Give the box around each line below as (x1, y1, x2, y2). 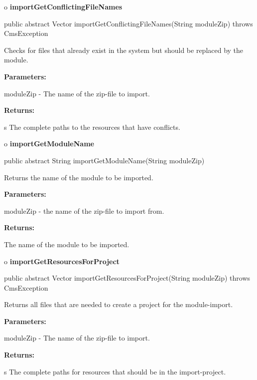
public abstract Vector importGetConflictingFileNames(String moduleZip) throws (4, 18, 253, 28)
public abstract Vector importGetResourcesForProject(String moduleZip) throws (4, 273, 251, 283)
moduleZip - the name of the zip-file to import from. (4, 205, 164, 216)
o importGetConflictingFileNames (4, 1, 123, 11)
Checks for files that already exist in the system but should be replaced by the (4, 44, 244, 55)
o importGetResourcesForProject (4, 256, 120, 266)
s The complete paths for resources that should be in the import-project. (4, 366, 226, 377)
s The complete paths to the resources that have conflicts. (4, 121, 180, 132)
